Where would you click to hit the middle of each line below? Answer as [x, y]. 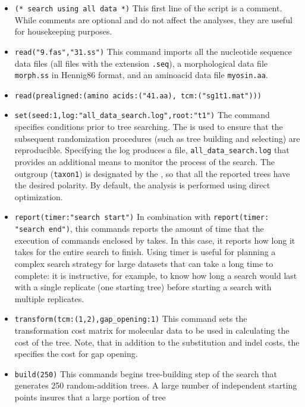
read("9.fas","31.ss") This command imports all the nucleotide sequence [153, 51]
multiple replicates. [49, 298]
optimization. [39, 196]
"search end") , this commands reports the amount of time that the [139, 229]
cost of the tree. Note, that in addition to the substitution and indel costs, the [157, 342]
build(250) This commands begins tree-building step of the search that [146, 373]
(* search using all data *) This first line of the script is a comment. [148, 8]
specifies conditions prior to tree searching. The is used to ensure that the [149, 127]
